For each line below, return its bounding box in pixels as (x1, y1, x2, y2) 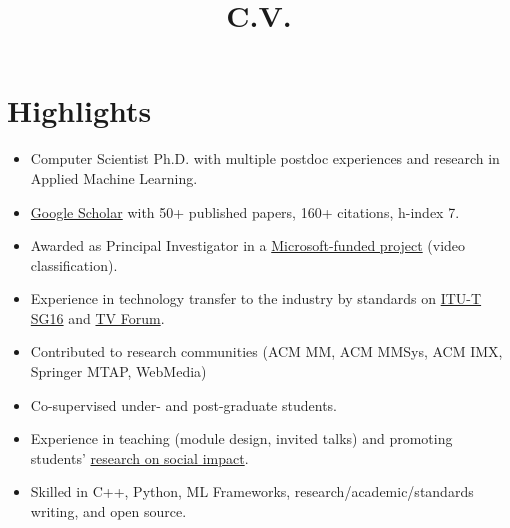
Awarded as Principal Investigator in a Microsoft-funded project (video (30, 235, 466, 256)
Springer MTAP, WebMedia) (30, 361, 207, 382)
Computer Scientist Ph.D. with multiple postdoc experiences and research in (30, 148, 500, 169)
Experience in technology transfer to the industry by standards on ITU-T (30, 288, 482, 309)
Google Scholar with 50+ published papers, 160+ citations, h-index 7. (30, 201, 460, 222)
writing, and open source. (30, 501, 187, 522)
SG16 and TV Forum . (30, 307, 165, 328)
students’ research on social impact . (30, 447, 249, 468)
